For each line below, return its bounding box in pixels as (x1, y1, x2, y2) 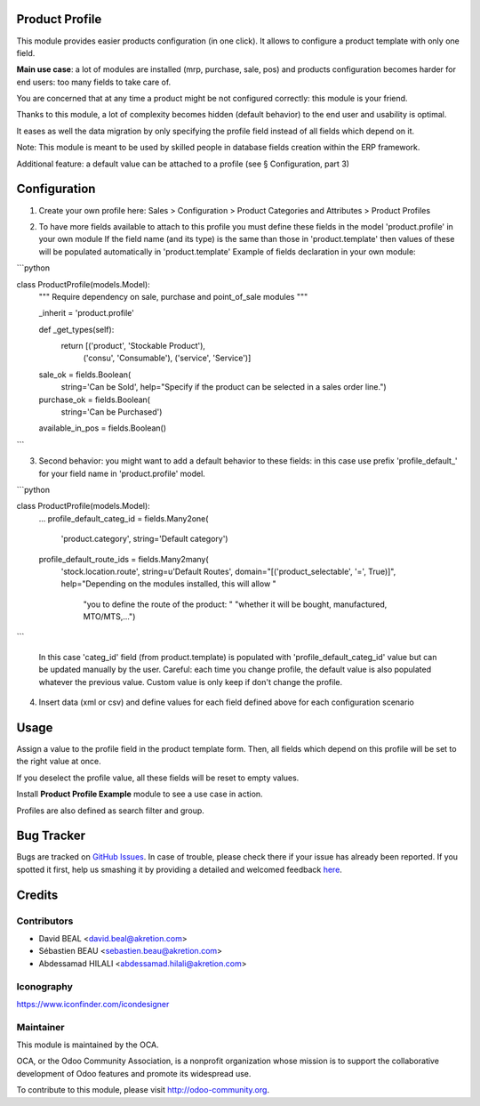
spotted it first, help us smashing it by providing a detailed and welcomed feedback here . (16, 864, 342, 875)
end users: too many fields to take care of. (16, 77, 172, 87)
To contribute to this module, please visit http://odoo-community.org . (16, 1085, 270, 1095)
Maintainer (16, 1021, 65, 1033)
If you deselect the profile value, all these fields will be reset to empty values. (16, 772, 300, 783)
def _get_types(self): (38, 324, 115, 335)
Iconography (16, 980, 73, 992)
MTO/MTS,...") (83, 611, 136, 622)
